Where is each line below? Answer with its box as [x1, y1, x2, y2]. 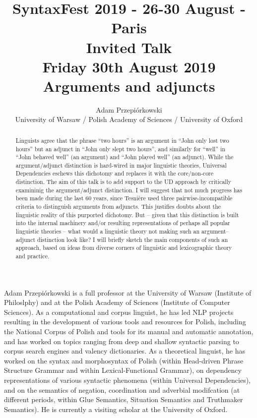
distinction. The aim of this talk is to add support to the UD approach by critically [15, 178, 232, 186]
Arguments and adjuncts [43, 75, 215, 96]
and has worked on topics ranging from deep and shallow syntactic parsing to [4, 336, 239, 346]
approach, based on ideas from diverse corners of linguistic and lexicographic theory [15, 243, 232, 252]
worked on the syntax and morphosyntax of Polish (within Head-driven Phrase [4, 355, 244, 365]
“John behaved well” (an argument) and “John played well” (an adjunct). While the [15, 153, 234, 161]
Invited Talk [86, 37, 172, 57]
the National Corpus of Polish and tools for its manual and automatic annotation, [4, 326, 254, 337]
